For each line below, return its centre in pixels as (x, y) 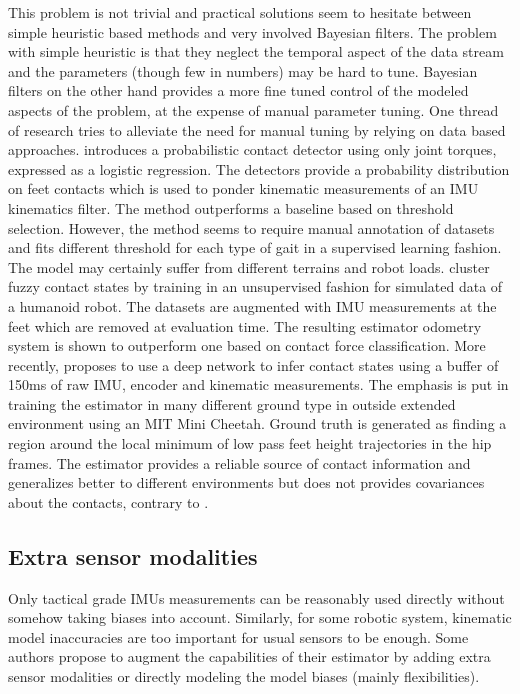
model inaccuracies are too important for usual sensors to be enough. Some (238, 636)
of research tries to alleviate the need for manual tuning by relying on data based (257, 129)
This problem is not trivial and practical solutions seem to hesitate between (240, 12)
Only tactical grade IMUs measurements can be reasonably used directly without (256, 597)
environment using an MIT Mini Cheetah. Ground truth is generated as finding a (257, 423)
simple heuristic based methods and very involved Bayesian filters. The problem (252, 31)
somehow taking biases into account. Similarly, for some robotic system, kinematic (260, 617)
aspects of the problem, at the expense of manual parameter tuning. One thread (253, 109)
